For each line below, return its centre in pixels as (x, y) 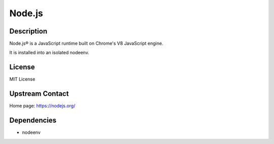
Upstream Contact (39, 94)
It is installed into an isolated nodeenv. (49, 53)
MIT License (22, 79)
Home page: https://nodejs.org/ (42, 106)
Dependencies (33, 120)
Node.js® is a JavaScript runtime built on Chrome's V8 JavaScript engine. (86, 44)
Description (28, 31)
